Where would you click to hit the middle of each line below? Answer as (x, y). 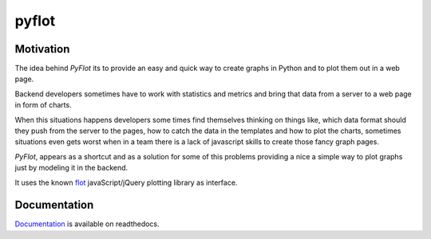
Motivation (42, 49)
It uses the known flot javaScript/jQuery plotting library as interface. (126, 182)
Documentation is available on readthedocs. (87, 224)
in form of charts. (43, 105)
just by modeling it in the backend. (71, 168)
